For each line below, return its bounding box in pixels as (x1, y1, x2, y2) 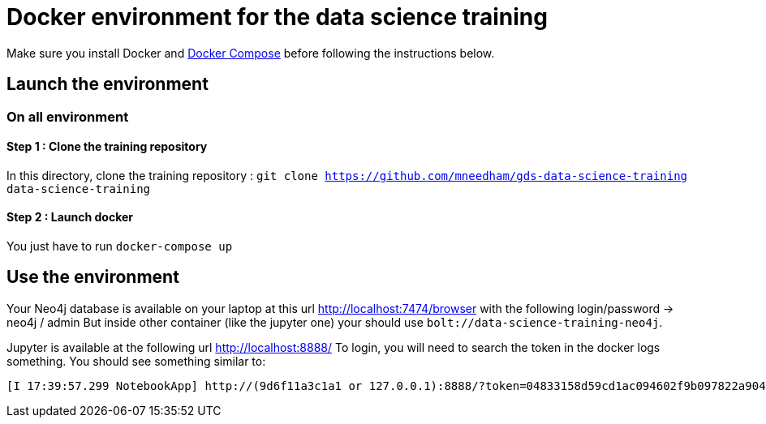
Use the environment (6, 267, 179, 288)
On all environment (6, 108, 129, 125)
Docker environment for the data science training (6, 3, 548, 31)
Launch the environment (6, 74, 209, 95)
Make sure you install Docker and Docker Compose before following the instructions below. (6, 45, 495, 60)
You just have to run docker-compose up (6, 239, 233, 254)
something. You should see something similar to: (6, 353, 266, 368)
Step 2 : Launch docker (6, 210, 134, 225)
